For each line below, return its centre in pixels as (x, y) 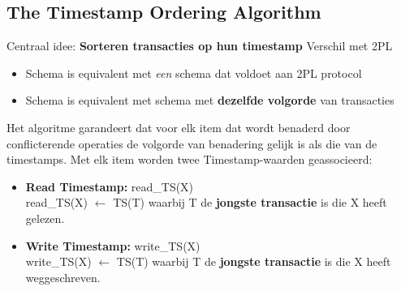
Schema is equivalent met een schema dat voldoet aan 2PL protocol (194, 73)
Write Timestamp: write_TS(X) (113, 245)
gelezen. (45, 218)
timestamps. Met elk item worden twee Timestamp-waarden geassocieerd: (190, 159)
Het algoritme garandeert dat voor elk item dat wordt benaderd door (179, 127)
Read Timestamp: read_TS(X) (110, 186)
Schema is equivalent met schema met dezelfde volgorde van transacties (210, 100)
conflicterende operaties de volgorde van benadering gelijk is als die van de (192, 143)
